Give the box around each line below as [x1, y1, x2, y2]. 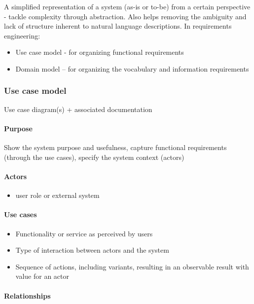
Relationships [4, 290, 51, 301]
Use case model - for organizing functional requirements [15, 47, 184, 57]
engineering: [4, 30, 40, 40]
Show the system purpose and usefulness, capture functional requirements [4, 142, 227, 152]
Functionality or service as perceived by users [15, 228, 153, 238]
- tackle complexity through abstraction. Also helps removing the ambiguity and [4, 11, 247, 21]
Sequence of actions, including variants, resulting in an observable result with [15, 261, 249, 271]
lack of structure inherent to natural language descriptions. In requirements [4, 21, 232, 31]
